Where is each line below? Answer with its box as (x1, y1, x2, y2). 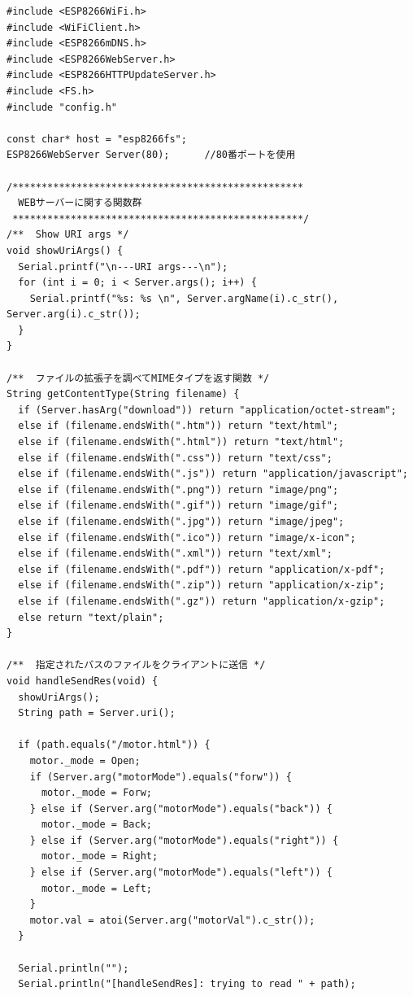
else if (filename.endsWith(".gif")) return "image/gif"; (18, 500, 339, 512)
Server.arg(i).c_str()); (7, 308, 141, 321)
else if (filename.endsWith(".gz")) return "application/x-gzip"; (18, 595, 385, 607)
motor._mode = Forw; (41, 787, 152, 799)
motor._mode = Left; (41, 882, 152, 894)
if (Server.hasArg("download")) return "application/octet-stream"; (18, 404, 397, 416)
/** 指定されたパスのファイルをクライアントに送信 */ (7, 659, 266, 671)
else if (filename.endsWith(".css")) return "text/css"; (18, 452, 333, 464)
